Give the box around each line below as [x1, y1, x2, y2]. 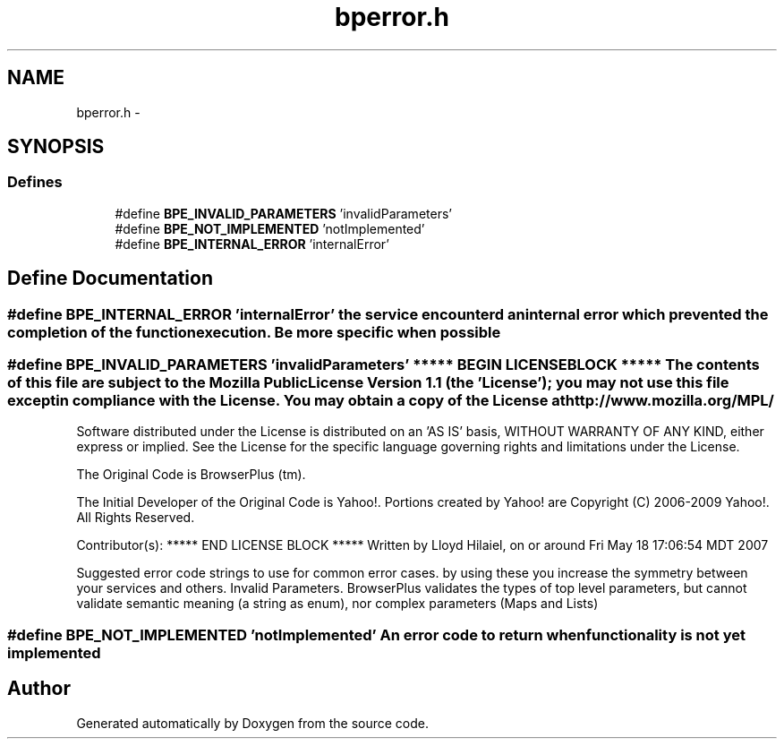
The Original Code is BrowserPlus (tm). [76, 467, 306, 483]
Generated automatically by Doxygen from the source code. [76, 715, 430, 731]
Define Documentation [7, 267, 213, 290]
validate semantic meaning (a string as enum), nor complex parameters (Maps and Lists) [76, 596, 599, 612]
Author [7, 677, 71, 700]
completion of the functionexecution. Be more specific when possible [7, 322, 501, 341]
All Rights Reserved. [76, 510, 195, 526]
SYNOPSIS [7, 135, 105, 159]
